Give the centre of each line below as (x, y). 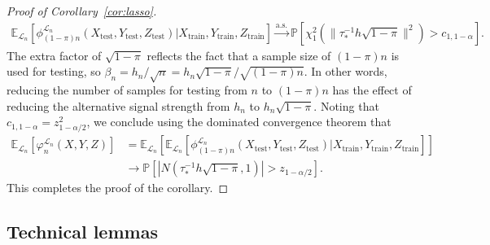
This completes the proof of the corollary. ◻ (118, 188)
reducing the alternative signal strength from (118, 105)
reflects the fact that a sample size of (239, 55)
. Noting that (346, 105)
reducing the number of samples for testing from (127, 89)
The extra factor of (54, 55)
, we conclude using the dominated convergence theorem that (239, 122)
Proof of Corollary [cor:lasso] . (82, 11)
